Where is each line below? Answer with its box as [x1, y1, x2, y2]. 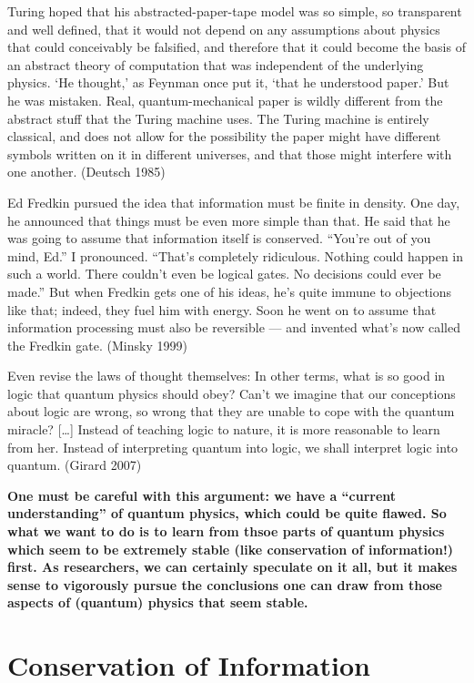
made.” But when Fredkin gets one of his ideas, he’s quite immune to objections [7, 281, 452, 301]
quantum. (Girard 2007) [7, 455, 142, 474]
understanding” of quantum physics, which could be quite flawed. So [7, 504, 447, 523]
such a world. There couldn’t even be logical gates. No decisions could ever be [7, 264, 441, 283]
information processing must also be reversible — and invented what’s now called [7, 318, 460, 337]
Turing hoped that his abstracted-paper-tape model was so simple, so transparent [7, 2, 462, 20]
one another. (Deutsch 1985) [7, 162, 166, 181]
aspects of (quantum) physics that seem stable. [7, 593, 308, 612]
